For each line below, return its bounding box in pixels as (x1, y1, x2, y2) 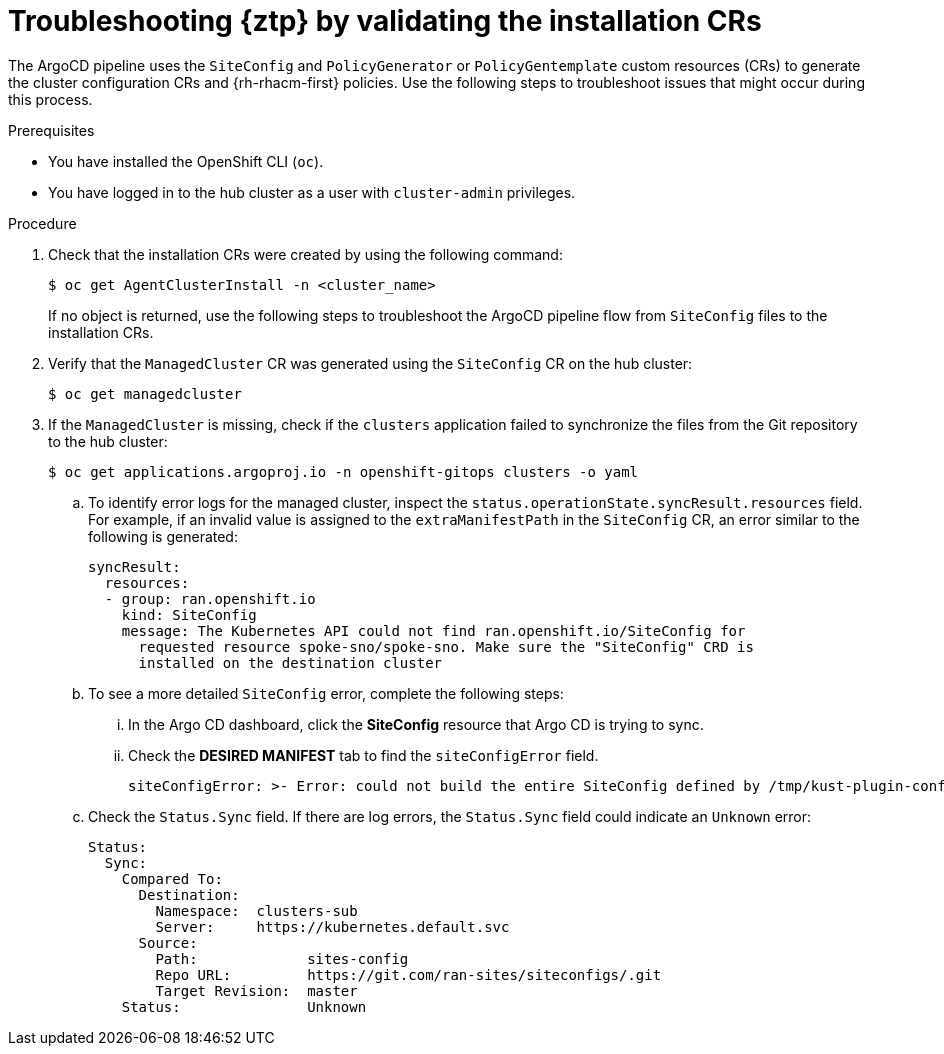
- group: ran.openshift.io (104, 590, 316, 607)
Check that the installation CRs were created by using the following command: (48, 245, 563, 263)
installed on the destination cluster (138, 654, 443, 671)
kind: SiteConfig (121, 606, 257, 623)
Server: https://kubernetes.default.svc (155, 918, 510, 935)
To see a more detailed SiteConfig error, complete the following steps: (88, 684, 564, 702)
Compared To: (121, 870, 223, 887)
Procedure (8, 214, 77, 232)
